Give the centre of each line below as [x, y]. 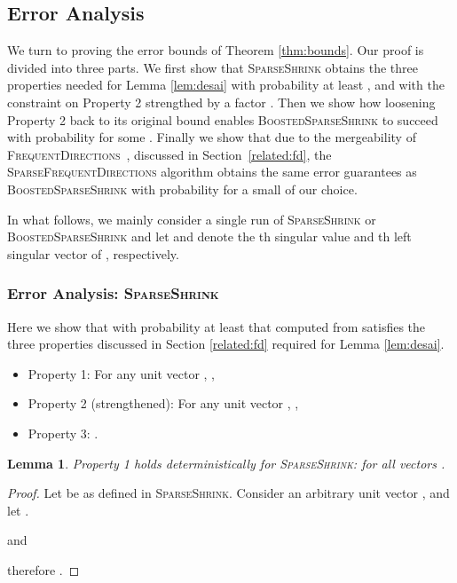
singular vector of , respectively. [93, 253]
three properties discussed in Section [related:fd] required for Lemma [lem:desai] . [226, 344]
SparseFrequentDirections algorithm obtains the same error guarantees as [212, 172]
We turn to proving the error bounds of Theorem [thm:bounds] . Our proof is [216, 50]
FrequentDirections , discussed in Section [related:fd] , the [169, 154]
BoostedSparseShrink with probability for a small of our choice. [182, 189]
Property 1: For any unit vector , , [121, 373]
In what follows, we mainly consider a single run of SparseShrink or [192, 219]
